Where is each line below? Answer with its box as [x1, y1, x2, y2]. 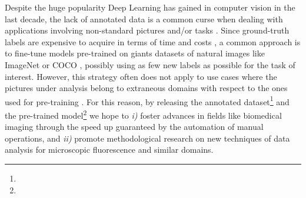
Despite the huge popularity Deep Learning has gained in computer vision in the [5, 1, 295, 13]
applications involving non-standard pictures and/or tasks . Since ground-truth [5, 24, 290, 36]
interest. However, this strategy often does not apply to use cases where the [5, 70, 277, 82]
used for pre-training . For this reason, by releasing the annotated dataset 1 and [5, 93, 290, 108]
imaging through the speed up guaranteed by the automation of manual [5, 120, 264, 133]
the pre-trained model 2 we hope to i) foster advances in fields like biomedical [5, 108, 282, 121]
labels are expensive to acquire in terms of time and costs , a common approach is [5, 35, 301, 48]
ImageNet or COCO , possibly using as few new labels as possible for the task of [5, 58, 295, 71]
